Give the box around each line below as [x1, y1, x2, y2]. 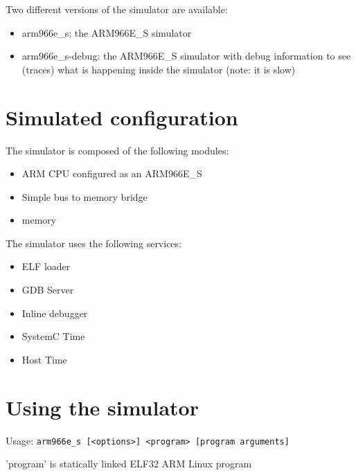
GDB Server [21, 283, 74, 297]
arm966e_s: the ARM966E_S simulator [21, 25, 192, 39]
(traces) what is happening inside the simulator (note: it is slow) [21, 62, 296, 76]
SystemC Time [21, 329, 85, 343]
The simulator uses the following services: [6, 235, 181, 250]
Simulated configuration [6, 102, 238, 131]
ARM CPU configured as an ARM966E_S [21, 166, 202, 181]
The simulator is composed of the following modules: [6, 143, 229, 157]
